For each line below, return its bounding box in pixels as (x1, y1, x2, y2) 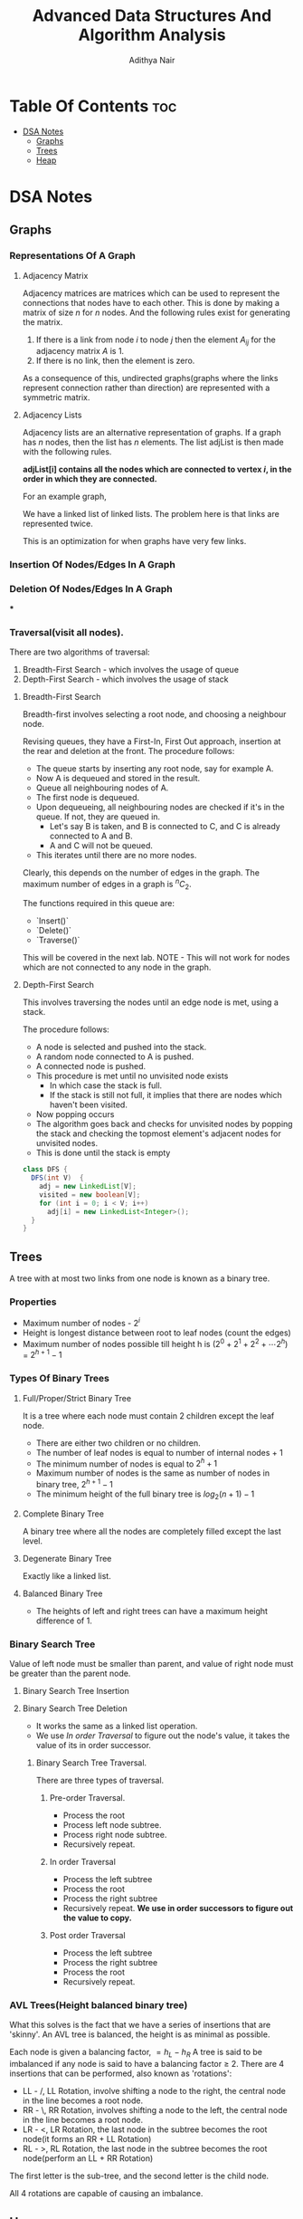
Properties (9, 1296, 57, 1308)
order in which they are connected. (22, 473, 157, 484)
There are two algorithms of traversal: (9, 646, 151, 657)
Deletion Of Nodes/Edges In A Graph (9, 583, 174, 596)
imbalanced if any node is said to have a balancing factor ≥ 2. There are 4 (9, 2059, 285, 2070)
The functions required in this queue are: (22, 898, 175, 909)
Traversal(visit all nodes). (9, 626, 124, 638)
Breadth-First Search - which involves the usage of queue (22, 664, 240, 674)
